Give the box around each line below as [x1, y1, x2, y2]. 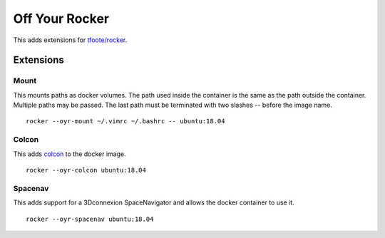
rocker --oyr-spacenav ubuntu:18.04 [26, 214, 154, 223]
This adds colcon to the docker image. [13, 150, 126, 158]
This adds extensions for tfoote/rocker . [13, 36, 128, 44]
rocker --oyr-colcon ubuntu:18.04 [26, 166, 146, 175]
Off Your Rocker [13, 11, 110, 26]
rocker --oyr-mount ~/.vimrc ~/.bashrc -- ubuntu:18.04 [26, 118, 225, 125]
